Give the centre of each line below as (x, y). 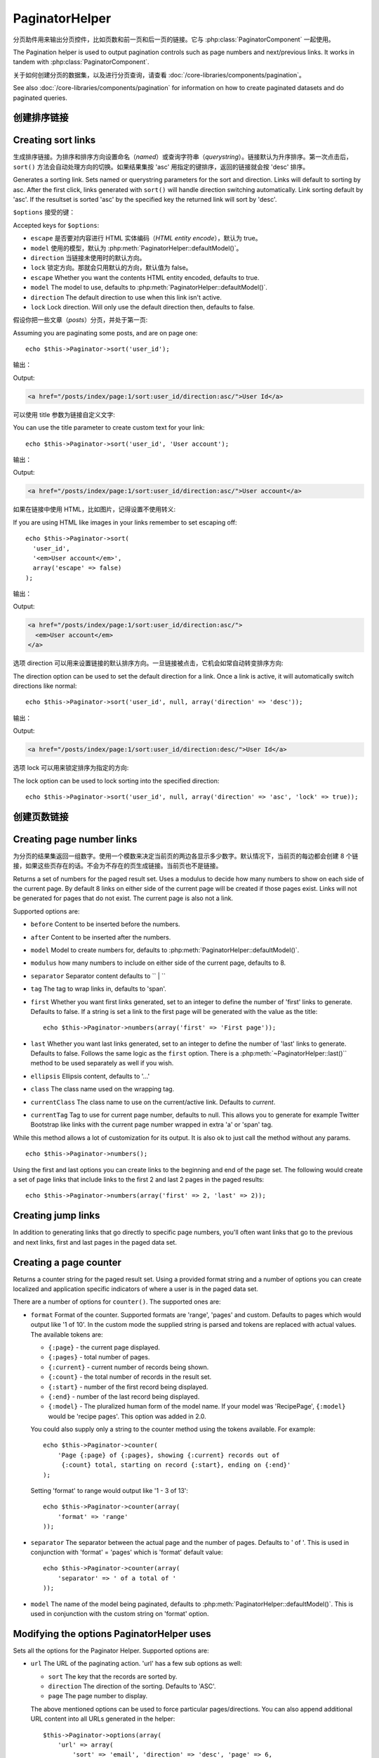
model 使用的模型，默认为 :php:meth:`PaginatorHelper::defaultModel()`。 (137, 248)
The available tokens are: (67, 1334)
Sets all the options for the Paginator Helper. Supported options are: (111, 1650)
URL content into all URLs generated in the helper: (103, 1719)
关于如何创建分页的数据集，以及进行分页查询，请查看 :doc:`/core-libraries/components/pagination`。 (159, 75)
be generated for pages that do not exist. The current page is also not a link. (123, 898)
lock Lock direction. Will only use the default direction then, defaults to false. (143, 307)
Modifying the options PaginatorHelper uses (112, 1634)
